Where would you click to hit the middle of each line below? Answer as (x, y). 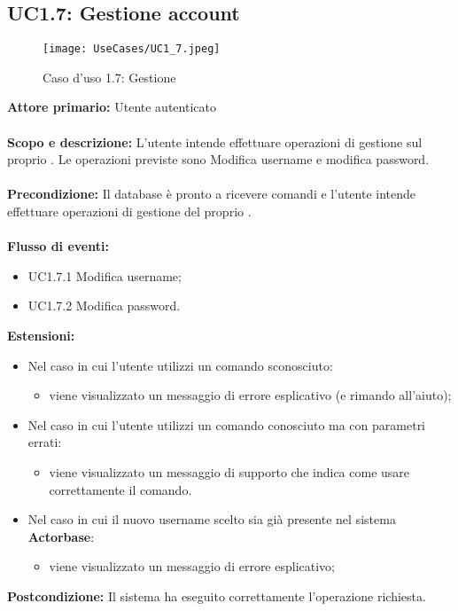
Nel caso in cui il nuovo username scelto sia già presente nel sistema (212, 519)
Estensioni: (41, 335)
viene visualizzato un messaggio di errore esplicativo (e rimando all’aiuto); (250, 395)
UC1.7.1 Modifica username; (105, 275)
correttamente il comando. (120, 489)
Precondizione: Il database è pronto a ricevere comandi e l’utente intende (211, 194)
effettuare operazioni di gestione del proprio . (129, 211)
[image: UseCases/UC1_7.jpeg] (132, 49)
